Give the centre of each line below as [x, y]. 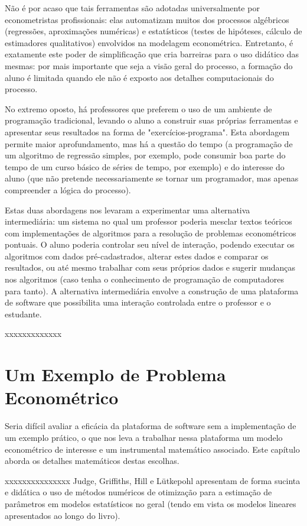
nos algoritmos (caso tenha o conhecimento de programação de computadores [144, 279]
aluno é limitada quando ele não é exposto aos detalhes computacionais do [139, 77]
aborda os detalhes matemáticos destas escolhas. [92, 461]
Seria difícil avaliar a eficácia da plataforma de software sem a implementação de [151, 426]
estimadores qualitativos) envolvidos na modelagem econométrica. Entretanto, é [149, 42]
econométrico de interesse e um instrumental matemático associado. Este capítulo [152, 449]
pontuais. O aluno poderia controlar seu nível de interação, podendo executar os [150, 244]
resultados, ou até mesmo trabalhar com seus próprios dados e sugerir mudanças [150, 267]
